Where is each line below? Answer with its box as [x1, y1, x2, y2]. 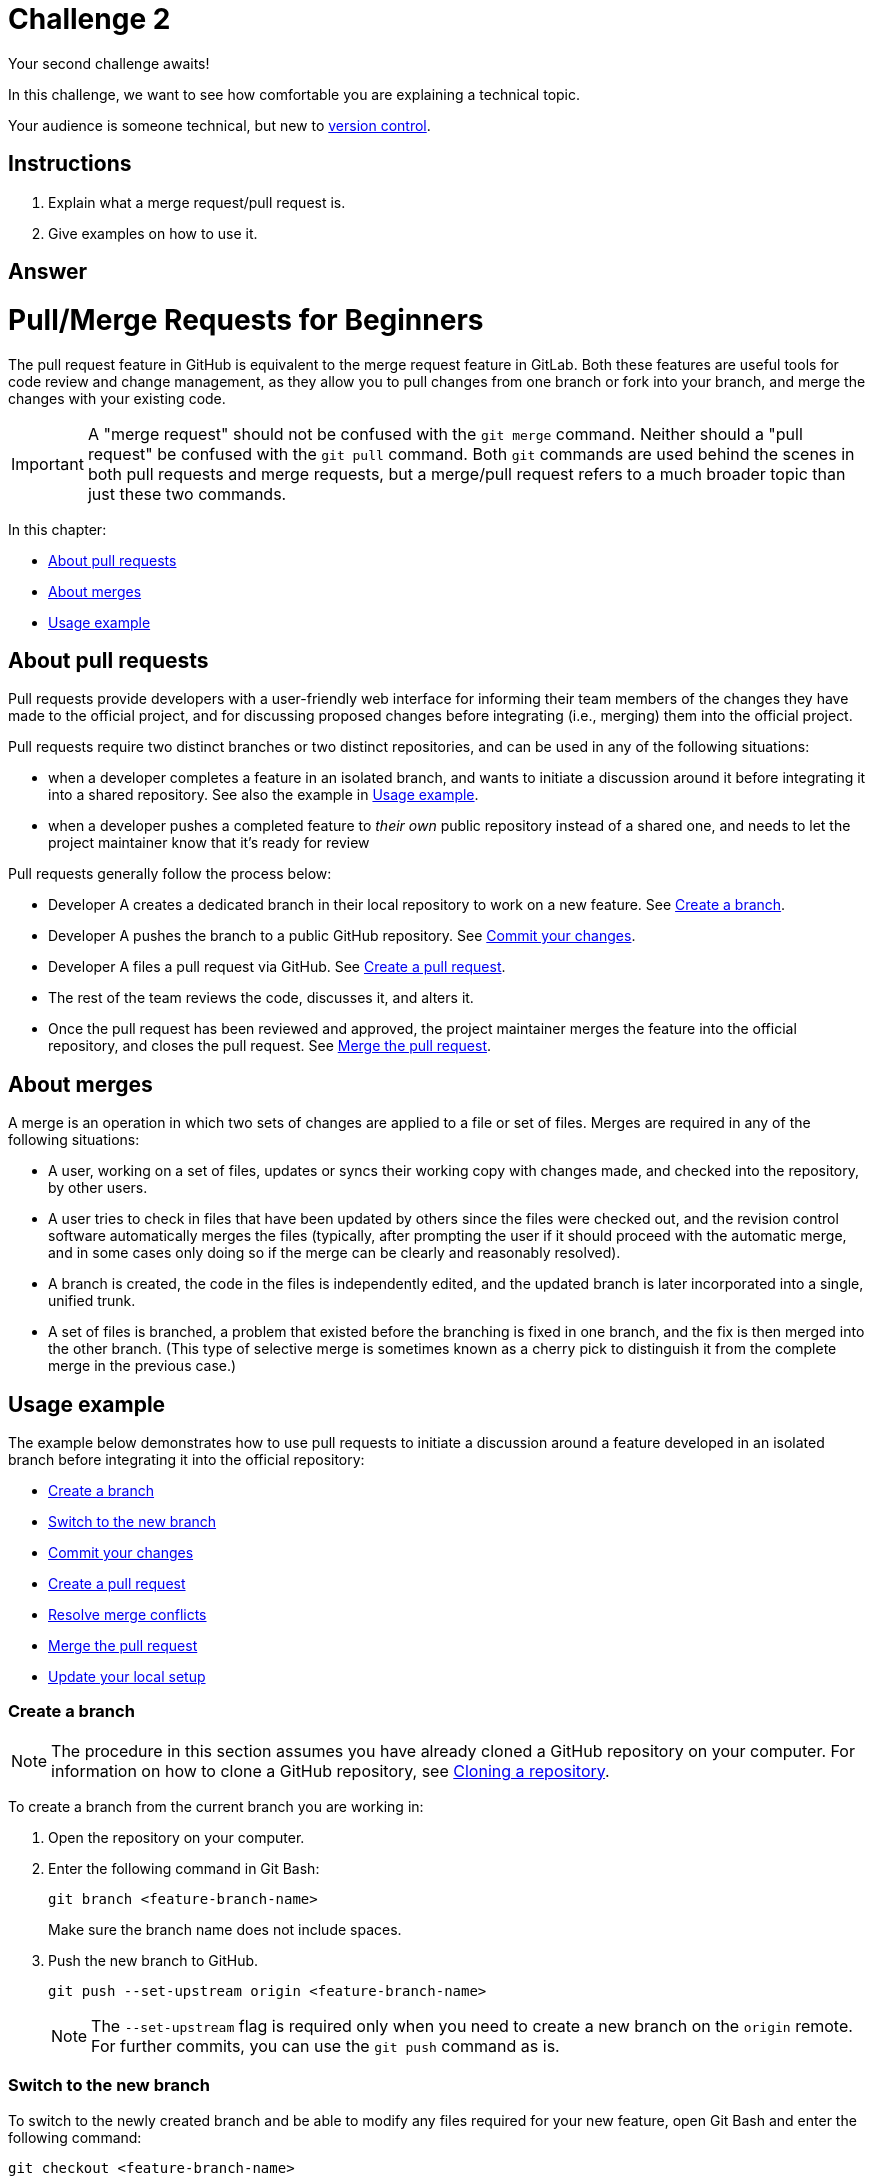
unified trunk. [48, 1292, 136, 1310]
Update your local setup [48, 1668, 206, 1686]
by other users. [48, 1179, 148, 1197]
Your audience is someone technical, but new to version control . [8, 116, 431, 134]
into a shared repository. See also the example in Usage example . [48, 786, 479, 804]
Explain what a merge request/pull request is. [48, 193, 346, 211]
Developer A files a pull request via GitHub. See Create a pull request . [48, 958, 506, 976]
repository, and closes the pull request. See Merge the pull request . [48, 1037, 492, 1055]
